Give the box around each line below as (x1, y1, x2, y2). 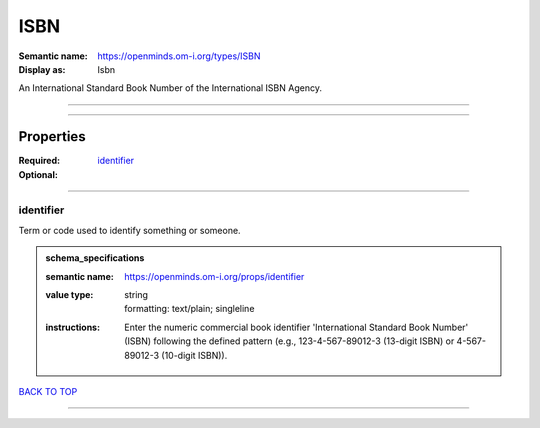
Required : (18, 155, 60, 167)
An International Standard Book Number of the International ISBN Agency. (18, 82, 322, 94)
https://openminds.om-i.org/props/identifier (124, 270, 305, 282)
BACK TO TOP (18, 385, 78, 397)
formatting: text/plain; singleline (124, 303, 255, 315)
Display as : (18, 63, 66, 75)
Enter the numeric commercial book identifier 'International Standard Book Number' (124, 321, 469, 333)
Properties (18, 128, 86, 145)
